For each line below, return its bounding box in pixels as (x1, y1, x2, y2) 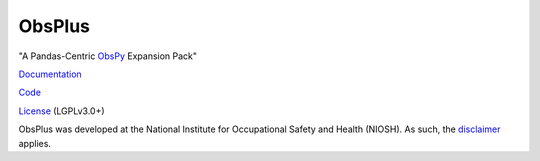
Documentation (18, 68, 82, 80)
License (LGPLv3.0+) (18, 105, 105, 117)
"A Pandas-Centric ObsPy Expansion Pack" (18, 50, 198, 62)
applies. (18, 137, 52, 149)
